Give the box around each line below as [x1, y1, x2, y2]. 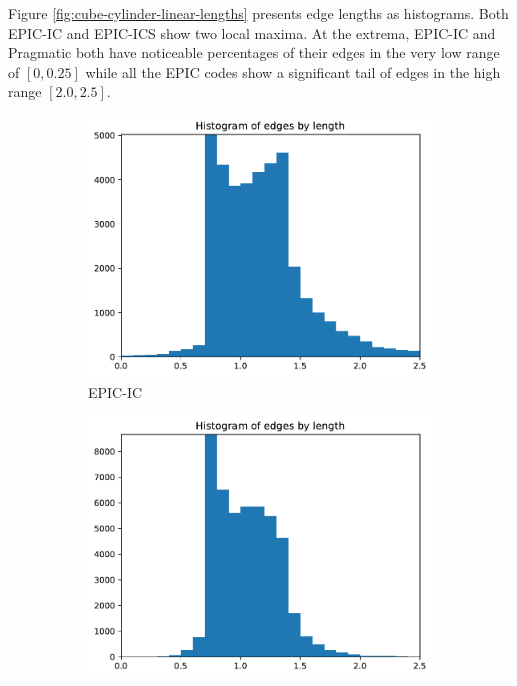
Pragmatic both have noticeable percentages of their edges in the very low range [8, 42, 500, 63]
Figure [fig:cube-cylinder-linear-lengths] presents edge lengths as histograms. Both [8, 3, 509, 23]
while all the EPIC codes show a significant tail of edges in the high [85, 61, 501, 82]
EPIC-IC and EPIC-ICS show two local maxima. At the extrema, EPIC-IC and [8, 22, 496, 43]
